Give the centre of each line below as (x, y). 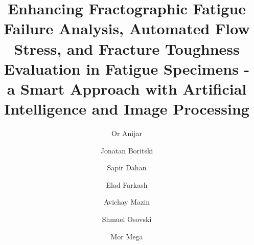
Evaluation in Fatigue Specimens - (127, 68)
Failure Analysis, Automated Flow (127, 28)
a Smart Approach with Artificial (127, 88)
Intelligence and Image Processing (127, 109)
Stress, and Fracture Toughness (127, 48)
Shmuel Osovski (127, 219)
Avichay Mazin (127, 202)
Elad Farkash (127, 184)
